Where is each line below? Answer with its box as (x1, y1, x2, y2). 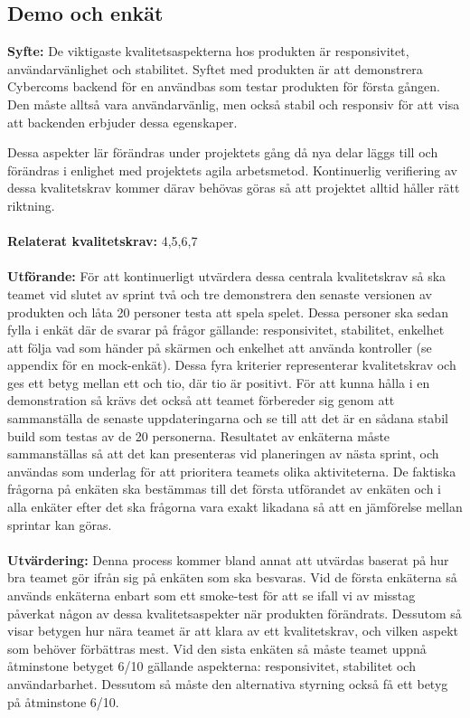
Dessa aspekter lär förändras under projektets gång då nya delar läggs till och (7, 143, 438, 162)
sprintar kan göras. (7, 515, 112, 534)
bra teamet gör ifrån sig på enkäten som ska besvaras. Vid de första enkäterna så (7, 568, 457, 587)
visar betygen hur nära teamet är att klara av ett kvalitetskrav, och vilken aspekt (7, 621, 459, 640)
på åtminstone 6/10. (7, 692, 119, 711)
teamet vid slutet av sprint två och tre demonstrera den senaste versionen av (7, 284, 432, 303)
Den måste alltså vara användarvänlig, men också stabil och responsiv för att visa (7, 94, 460, 113)
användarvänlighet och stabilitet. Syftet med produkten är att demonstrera (7, 59, 423, 78)
